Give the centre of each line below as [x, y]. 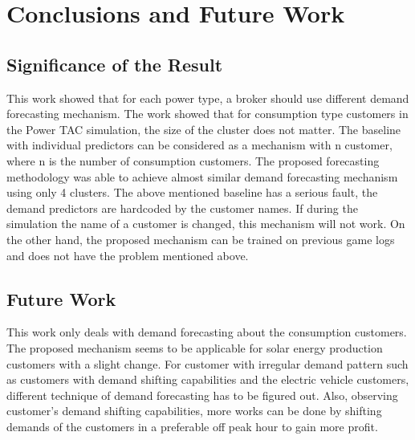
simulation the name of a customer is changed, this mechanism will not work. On [206, 224]
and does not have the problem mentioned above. [128, 255]
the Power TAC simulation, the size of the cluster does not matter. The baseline [204, 129]
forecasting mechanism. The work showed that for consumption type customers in [207, 114]
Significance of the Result [115, 64]
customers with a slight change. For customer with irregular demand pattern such [207, 363]
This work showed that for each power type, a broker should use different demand [208, 98]
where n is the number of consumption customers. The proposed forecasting [193, 160]
